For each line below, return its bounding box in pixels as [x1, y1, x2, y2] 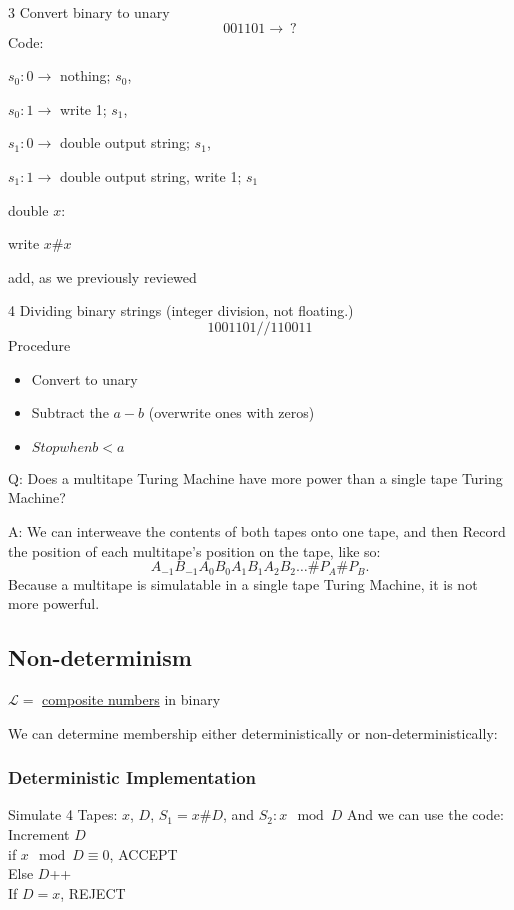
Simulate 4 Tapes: [8, 804, 118, 825]
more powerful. [8, 593, 100, 614]
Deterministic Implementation [8, 765, 257, 790]
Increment [8, 823, 70, 844]
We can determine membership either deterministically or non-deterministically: [8, 722, 498, 743]
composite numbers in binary [42, 688, 221, 709]
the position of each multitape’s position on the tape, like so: [8, 540, 381, 561]
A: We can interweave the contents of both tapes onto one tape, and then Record [8, 520, 506, 541]
